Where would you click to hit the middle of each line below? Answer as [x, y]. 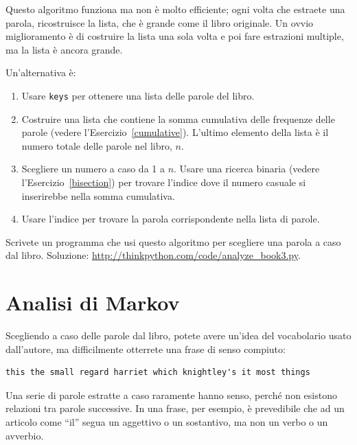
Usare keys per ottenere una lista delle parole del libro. [138, 95]
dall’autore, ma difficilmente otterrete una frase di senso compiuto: [146, 349]
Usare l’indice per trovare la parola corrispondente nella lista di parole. [171, 219]
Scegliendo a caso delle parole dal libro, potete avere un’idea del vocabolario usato [178, 335]
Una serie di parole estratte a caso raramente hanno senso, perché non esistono [171, 395]
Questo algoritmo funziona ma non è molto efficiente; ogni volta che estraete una [175, 9]
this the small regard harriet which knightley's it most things [158, 373]
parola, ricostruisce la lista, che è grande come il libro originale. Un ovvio [160, 22]
